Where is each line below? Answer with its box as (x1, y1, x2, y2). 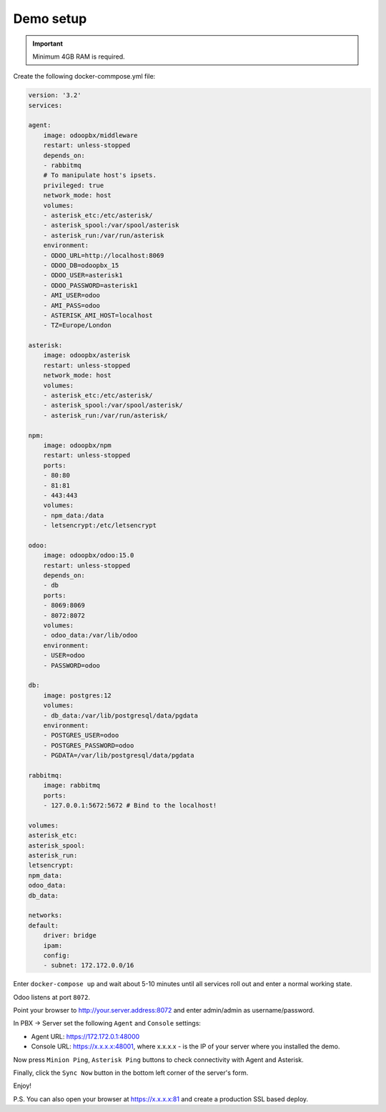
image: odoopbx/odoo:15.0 (43, 551, 134, 560)
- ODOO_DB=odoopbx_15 (43, 261, 119, 269)
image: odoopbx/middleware (43, 131, 139, 139)
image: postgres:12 (43, 691, 112, 700)
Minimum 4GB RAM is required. (32, 52, 125, 61)
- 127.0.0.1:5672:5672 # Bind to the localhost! (43, 801, 217, 810)
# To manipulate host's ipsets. (43, 172, 157, 179)
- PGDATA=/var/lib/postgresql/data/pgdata (43, 751, 194, 760)
